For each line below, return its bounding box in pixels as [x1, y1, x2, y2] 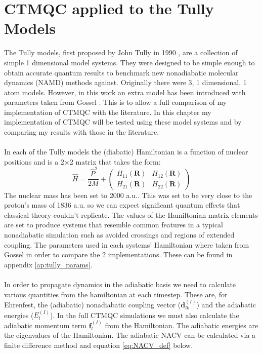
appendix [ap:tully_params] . [4, 259, 93, 269]
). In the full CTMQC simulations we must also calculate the [50, 309, 239, 320]
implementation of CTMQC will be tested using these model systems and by [4, 116, 242, 127]
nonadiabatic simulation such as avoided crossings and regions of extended [4, 229, 235, 240]
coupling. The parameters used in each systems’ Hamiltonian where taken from [4, 239, 249, 250]
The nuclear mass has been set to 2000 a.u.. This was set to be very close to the [4, 189, 252, 200]
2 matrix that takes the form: [69, 156, 161, 167]
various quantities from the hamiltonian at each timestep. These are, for [4, 289, 228, 299]
